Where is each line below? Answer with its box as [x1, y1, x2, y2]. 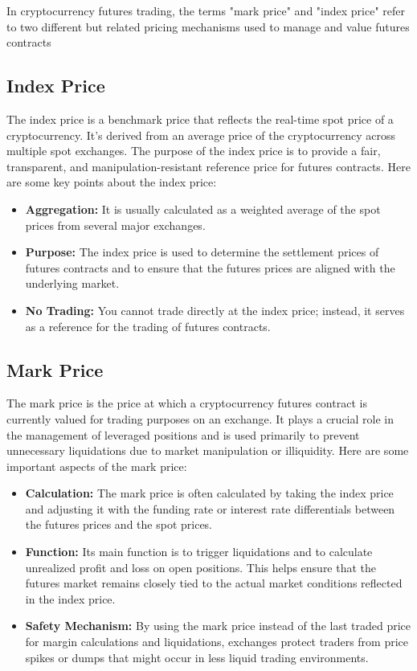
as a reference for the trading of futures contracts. [25, 317, 271, 334]
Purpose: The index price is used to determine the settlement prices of [25, 243, 379, 260]
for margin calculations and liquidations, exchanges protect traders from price [25, 633, 409, 650]
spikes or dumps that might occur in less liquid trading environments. [25, 648, 369, 665]
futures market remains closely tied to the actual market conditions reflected [25, 575, 403, 591]
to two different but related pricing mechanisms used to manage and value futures [6, 18, 410, 35]
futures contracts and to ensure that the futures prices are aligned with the [25, 259, 395, 276]
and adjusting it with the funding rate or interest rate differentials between [25, 500, 395, 517]
